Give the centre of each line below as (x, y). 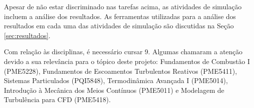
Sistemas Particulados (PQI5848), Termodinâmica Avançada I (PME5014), (116, 80)
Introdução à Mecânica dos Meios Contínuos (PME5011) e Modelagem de (114, 90)
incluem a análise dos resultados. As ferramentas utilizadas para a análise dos (120, 16)
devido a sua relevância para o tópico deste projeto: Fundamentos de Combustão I (127, 61)
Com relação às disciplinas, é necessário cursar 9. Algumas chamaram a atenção (123, 52)
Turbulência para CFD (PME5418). (57, 99)
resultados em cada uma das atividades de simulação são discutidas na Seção (119, 26)
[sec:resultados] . (27, 35)
